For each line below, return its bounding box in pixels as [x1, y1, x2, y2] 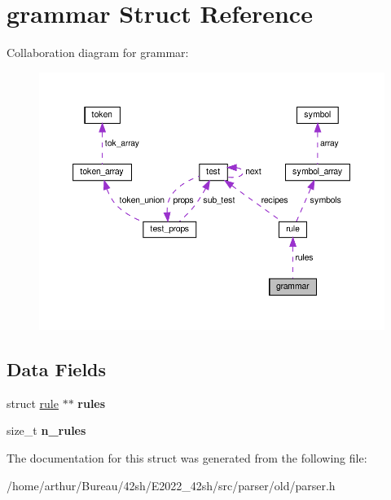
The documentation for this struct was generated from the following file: [7, 449, 367, 466]
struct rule [7, 394, 59, 411]
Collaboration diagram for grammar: [7, 44, 189, 61]
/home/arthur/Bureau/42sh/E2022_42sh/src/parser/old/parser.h [7, 476, 336, 493]
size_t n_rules [7, 422, 86, 439]
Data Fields [7, 356, 107, 381]
